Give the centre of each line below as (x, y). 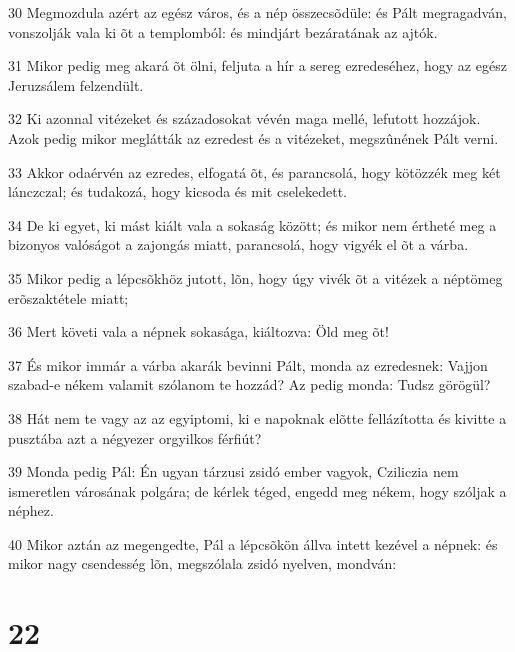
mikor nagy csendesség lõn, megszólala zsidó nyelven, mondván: (202, 563)
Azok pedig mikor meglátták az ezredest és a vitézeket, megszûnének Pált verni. (253, 137)
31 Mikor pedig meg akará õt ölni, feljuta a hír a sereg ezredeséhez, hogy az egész (257, 65)
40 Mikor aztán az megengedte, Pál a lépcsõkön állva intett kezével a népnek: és (253, 543)
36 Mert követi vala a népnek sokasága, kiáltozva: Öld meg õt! (198, 331)
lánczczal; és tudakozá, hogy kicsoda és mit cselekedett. (177, 191)
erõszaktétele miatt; (68, 297)
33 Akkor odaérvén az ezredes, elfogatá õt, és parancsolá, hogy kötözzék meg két (254, 171)
